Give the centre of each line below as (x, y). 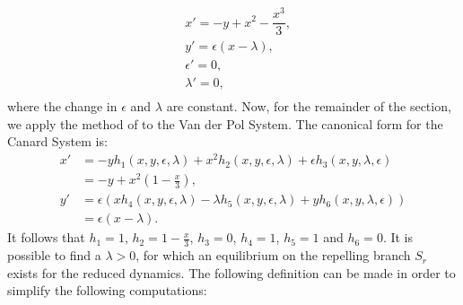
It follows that (46, 237)
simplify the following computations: (107, 290)
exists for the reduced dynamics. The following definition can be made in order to (231, 272)
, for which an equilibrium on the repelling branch (273, 255)
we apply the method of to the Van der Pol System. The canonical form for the (225, 123)
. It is (398, 237)
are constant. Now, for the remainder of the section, (309, 106)
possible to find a (54, 255)
